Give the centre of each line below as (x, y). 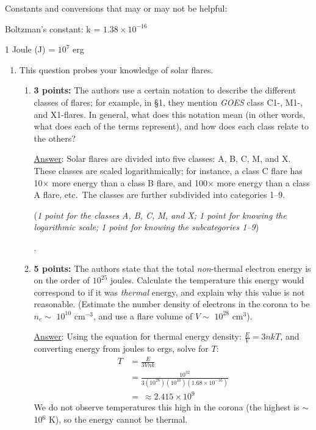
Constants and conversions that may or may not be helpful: (116, 8)
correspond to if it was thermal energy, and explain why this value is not (169, 292)
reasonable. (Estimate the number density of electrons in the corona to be (172, 304)
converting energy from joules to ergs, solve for (121, 348)
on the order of (62, 280)
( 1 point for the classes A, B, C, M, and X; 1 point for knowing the (160, 215)
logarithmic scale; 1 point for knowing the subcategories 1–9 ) (146, 227)
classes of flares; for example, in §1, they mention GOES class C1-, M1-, (168, 102)
